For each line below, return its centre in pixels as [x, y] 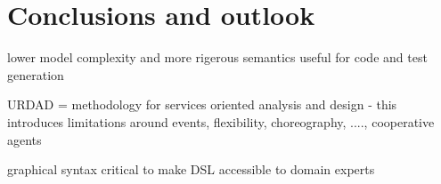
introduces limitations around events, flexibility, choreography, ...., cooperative [221, 121]
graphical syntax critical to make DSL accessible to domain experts [191, 169]
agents [24, 139]
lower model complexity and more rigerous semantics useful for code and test [217, 57]
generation [36, 74]
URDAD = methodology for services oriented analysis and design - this [202, 104]
